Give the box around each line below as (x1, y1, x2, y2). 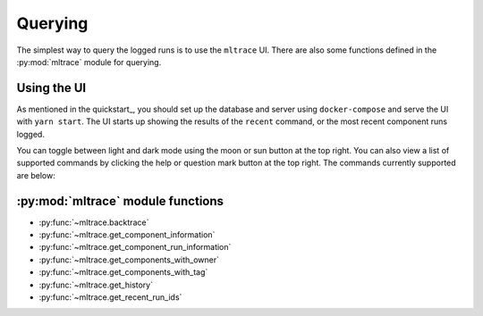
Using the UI (16, 80, 87, 96)
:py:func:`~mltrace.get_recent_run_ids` (38, 292, 182, 303)
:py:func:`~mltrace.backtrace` (38, 217, 149, 228)
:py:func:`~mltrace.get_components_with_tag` (38, 267, 208, 278)
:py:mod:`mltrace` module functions (16, 193, 224, 209)
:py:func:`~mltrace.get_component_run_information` (38, 242, 232, 253)
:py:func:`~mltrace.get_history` (38, 279, 154, 290)
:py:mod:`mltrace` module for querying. (16, 56, 162, 67)
